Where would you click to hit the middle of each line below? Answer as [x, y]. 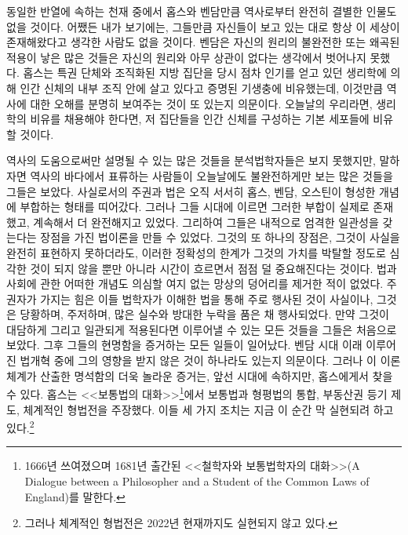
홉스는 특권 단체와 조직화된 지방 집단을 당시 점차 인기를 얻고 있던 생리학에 [205, 73]
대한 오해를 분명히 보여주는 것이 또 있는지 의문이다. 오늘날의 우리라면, [201, 103]
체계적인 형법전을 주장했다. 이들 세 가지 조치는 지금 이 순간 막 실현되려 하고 [208, 409]
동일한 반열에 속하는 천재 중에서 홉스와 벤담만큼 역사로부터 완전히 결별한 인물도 [202, 11]
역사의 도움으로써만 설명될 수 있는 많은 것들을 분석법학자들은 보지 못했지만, [191, 160]
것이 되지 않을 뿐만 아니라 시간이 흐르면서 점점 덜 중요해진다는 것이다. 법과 [213, 268]
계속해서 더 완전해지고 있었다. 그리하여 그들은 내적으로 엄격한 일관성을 [206, 222]
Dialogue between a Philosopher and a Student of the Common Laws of [197, 480]
